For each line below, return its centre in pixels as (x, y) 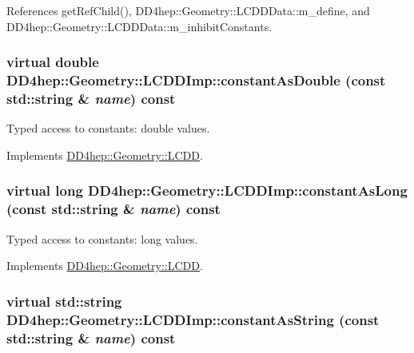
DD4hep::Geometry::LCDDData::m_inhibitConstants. (139, 26)
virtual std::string (64, 301)
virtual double (53, 62)
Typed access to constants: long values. (102, 238)
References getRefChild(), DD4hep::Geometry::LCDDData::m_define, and (188, 10)
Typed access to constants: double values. (108, 128)
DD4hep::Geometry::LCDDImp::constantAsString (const (193, 319)
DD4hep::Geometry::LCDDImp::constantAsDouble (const (196, 80)
